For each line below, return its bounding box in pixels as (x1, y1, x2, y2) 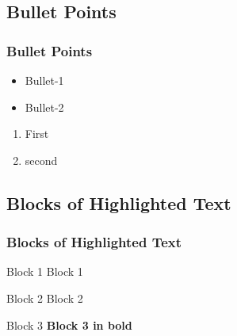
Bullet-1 (25, 72, 64, 88)
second (25, 151, 58, 168)
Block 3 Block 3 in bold (6, 316, 132, 333)
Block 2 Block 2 (6, 289, 83, 306)
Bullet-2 (25, 98, 64, 115)
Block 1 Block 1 (6, 263, 83, 280)
